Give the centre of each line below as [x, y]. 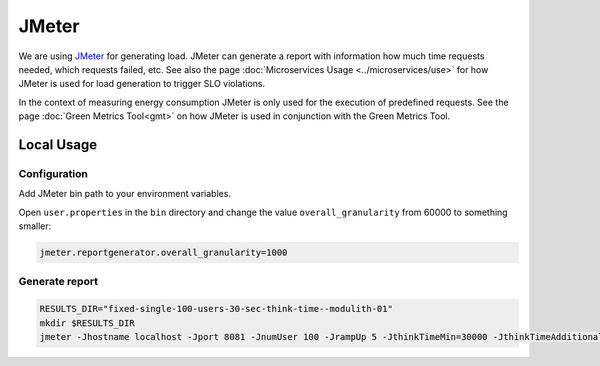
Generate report [58, 282]
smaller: [35, 226]
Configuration [53, 173]
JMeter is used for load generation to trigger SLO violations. [142, 84]
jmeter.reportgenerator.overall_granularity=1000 [163, 253]
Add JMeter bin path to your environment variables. [125, 194]
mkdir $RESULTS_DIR [87, 323]
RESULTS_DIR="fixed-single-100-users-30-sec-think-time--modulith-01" [216, 309]
